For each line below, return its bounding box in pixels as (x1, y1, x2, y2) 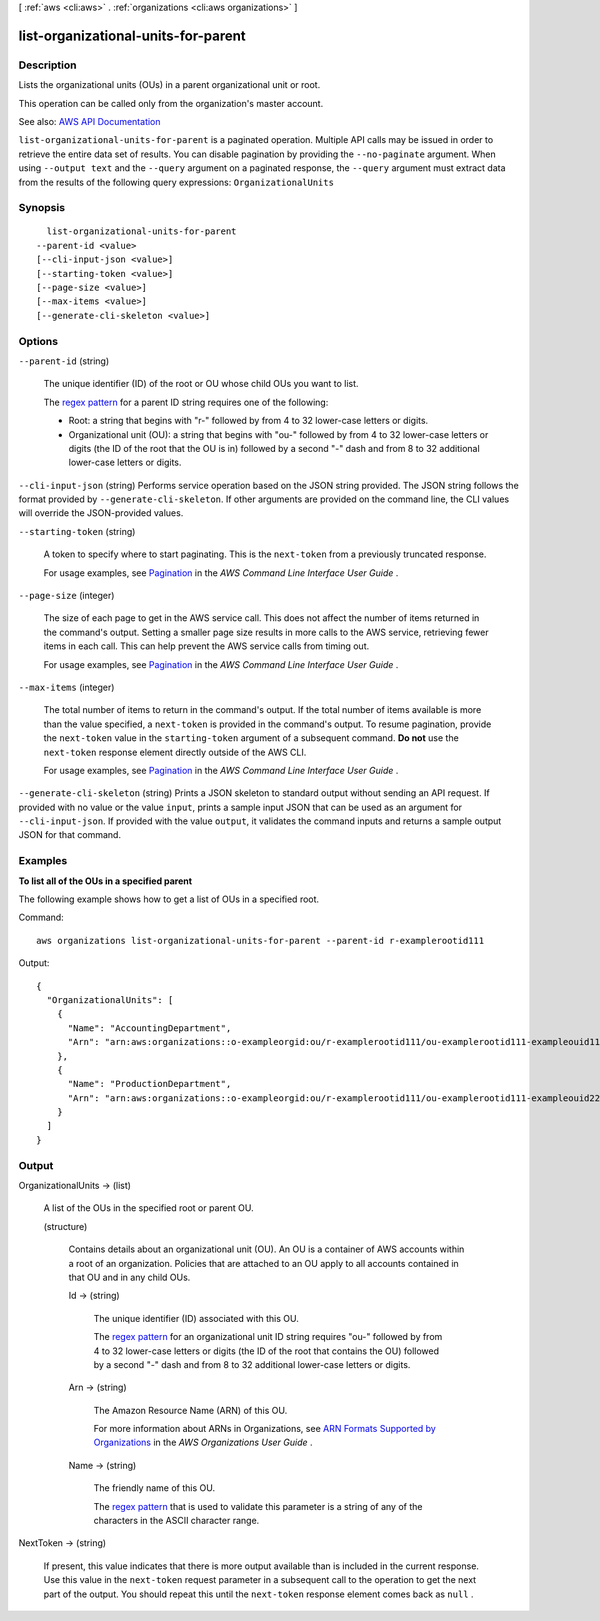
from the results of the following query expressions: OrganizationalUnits (18, 176, 335, 188)
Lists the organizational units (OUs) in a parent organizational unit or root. (18, 79, 321, 91)
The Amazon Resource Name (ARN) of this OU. (93, 1404, 288, 1416)
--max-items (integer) (18, 681, 115, 693)
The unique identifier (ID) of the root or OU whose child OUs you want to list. (43, 378, 359, 390)
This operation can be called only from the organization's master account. (18, 97, 324, 109)
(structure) (43, 1220, 88, 1232)
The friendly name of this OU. (93, 1482, 215, 1494)
